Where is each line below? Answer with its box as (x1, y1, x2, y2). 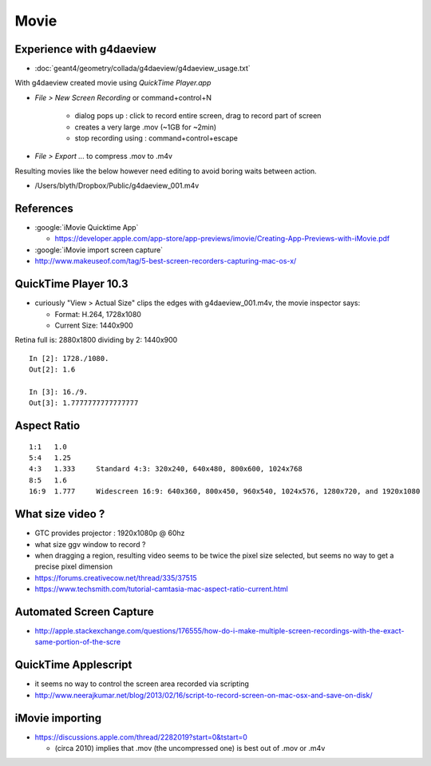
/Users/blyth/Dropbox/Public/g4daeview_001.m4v (34, 181, 200, 191)
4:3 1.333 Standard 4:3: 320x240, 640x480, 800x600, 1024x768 (29, 464, 302, 474)
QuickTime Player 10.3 (14, 277, 129, 291)
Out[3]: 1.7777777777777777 (29, 399, 139, 407)
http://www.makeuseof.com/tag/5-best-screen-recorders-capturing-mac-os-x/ (34, 256, 297, 266)
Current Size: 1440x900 (54, 320, 133, 330)
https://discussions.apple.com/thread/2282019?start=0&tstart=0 (34, 732, 247, 742)
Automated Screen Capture (14, 605, 155, 618)
